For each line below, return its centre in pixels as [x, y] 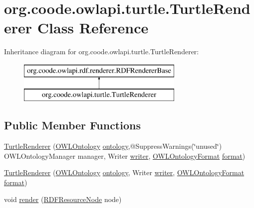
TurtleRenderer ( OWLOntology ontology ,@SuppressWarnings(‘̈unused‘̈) [113, 146]
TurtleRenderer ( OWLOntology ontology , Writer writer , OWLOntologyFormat [124, 172]
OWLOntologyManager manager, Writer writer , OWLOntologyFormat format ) [125, 156]
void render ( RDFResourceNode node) [63, 199]
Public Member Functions [72, 125]
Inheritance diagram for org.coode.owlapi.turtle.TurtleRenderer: [102, 52]
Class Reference [93, 28]
